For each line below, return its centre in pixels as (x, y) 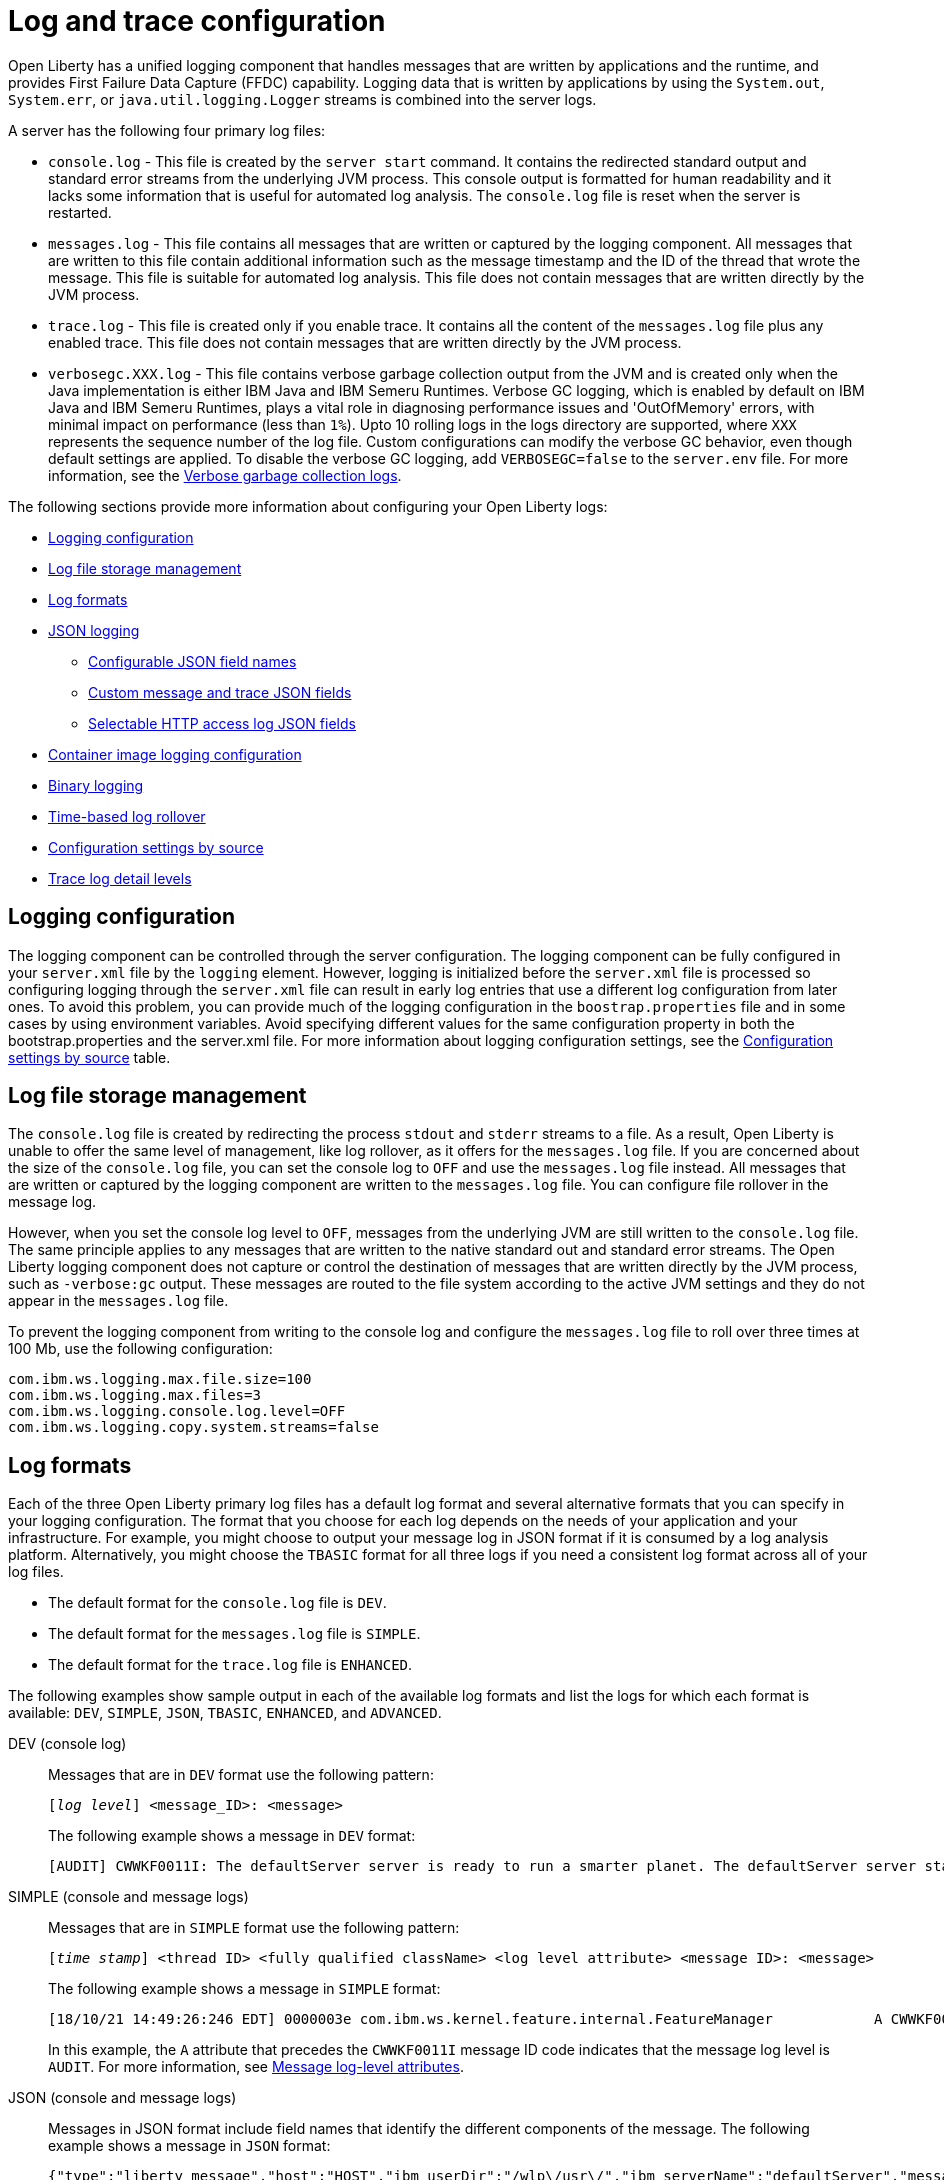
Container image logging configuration (175, 754)
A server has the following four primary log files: (167, 130)
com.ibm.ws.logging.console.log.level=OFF (177, 1411)
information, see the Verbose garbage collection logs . (225, 475)
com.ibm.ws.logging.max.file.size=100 (160, 1379)
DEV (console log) (67, 1744)
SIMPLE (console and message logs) (128, 1897)
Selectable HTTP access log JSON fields (222, 723)
